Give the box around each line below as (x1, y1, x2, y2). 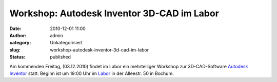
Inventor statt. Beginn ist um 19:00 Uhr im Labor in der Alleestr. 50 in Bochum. (9, 70, 174, 76)
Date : (9, 25, 22, 32)
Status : (9, 54, 26, 60)
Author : (9, 32, 27, 38)
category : (9, 40, 31, 46)
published (50, 54, 71, 60)
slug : (9, 46, 21, 53)
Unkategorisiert (50, 40, 83, 46)
